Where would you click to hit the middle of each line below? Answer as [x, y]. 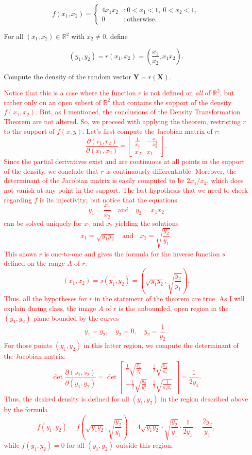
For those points [28, 345]
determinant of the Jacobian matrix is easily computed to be [94, 180]
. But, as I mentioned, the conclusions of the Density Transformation [138, 112]
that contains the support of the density [172, 102]
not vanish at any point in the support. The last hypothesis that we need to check [126, 190]
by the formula [26, 409]
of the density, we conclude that [51, 171]
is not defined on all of [177, 93]
